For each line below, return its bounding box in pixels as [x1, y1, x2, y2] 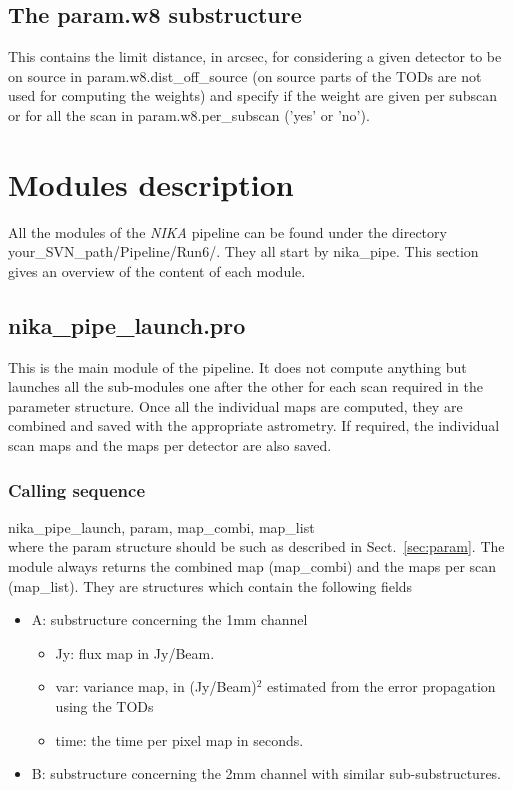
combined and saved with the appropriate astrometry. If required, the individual [8, 415, 500, 436]
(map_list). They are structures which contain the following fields [8, 575, 413, 596]
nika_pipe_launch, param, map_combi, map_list [8, 516, 315, 537]
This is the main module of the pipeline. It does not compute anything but [8, 356, 467, 377]
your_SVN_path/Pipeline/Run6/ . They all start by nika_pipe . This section [8, 241, 479, 262]
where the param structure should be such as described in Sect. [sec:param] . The [8, 536, 505, 557]
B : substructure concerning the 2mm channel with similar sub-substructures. [31, 763, 502, 784]
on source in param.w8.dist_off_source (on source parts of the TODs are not [8, 65, 482, 86]
